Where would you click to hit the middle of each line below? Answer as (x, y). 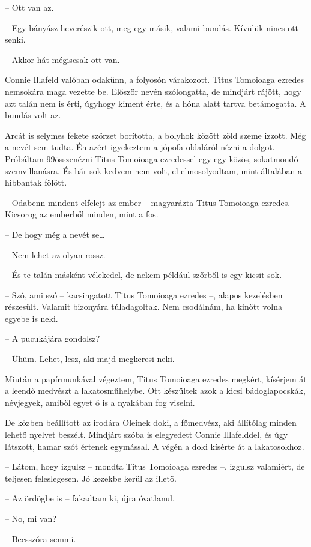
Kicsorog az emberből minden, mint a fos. (82, 214)
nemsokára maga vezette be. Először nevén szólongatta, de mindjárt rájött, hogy (153, 91)
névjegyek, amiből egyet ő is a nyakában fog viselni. (100, 402)
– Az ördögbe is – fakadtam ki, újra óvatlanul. (90, 498)
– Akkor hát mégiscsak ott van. (62, 59)
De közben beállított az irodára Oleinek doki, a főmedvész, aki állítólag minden (151, 422)
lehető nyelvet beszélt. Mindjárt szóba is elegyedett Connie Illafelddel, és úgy (146, 434)
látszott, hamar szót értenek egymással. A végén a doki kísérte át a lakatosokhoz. (155, 446)
